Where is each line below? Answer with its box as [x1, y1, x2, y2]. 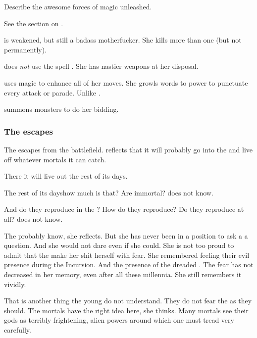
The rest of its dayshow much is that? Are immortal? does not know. [4, 187, 213, 197]
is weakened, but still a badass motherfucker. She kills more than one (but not [4, 35, 242, 45]
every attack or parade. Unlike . [4, 87, 101, 97]
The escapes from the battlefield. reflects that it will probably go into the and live [4, 144, 253, 154]
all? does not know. [4, 213, 63, 224]
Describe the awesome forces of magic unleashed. [4, 1, 152, 11]
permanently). [4, 44, 47, 54]
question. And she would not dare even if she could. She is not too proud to [4, 240, 234, 250]
